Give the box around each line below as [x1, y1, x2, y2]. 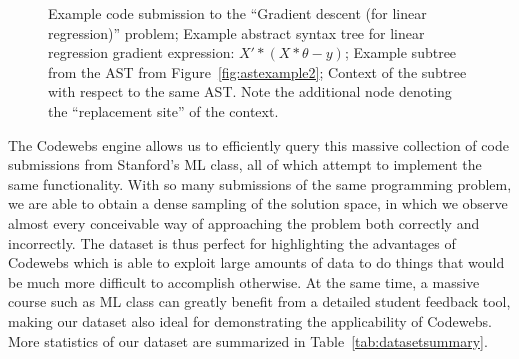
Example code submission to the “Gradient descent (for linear [48, 3, 427, 23]
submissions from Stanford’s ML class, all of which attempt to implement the [8, 154, 482, 175]
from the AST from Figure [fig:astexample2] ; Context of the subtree [48, 61, 467, 82]
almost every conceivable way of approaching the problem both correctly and [8, 212, 480, 233]
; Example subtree [344, 42, 457, 63]
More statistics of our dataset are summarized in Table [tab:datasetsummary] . [8, 330, 488, 351]
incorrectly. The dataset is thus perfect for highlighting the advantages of [8, 232, 456, 253]
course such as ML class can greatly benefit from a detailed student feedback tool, [8, 291, 511, 312]
